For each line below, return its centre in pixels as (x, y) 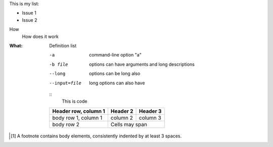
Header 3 (150, 111)
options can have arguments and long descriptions (142, 64)
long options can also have (117, 83)
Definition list (63, 45)
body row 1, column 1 (77, 118)
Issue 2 (30, 20)
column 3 (150, 118)
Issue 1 (29, 13)
